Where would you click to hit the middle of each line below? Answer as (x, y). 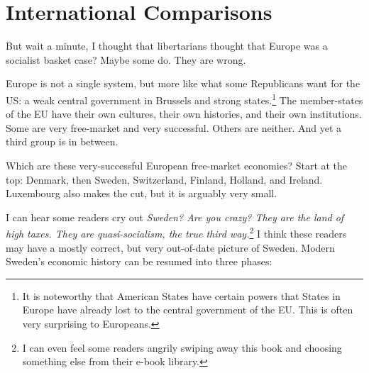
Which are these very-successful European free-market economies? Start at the (177, 165)
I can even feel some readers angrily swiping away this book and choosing (182, 347)
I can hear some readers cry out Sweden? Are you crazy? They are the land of (175, 217)
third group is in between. (62, 141)
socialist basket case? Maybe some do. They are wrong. (126, 59)
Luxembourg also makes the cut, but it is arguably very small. (142, 193)
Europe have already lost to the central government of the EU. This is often (188, 310)
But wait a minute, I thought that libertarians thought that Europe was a (167, 46)
